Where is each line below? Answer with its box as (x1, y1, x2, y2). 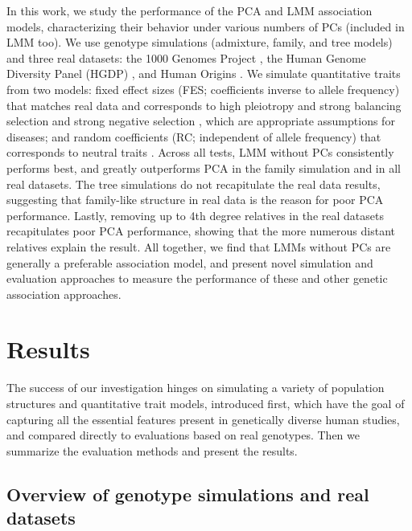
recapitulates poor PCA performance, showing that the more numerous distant (6, 223, 395, 239)
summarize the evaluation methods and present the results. (6, 442, 298, 459)
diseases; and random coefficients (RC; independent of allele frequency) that (6, 128, 381, 145)
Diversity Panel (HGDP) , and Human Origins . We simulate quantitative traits (6, 65, 401, 82)
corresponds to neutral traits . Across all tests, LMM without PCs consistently (6, 144, 394, 161)
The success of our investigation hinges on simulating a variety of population (6, 379, 385, 396)
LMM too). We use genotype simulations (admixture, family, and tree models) (6, 34, 393, 51)
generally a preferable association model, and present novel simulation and (6, 254, 373, 271)
